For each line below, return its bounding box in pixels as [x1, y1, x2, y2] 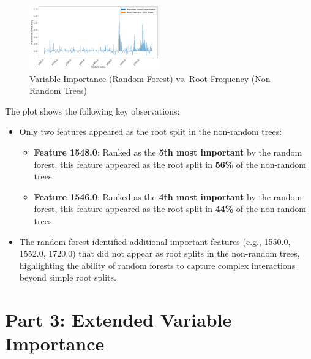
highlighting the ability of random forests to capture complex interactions [19, 259, 296, 271]
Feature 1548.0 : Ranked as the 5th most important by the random [34, 145, 302, 158]
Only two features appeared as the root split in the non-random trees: [19, 125, 282, 138]
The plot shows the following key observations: [5, 104, 180, 117]
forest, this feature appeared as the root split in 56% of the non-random [34, 157, 306, 170]
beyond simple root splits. [19, 271, 116, 284]
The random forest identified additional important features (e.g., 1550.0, [19, 235, 291, 248]
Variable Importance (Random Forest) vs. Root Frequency [29, 72, 249, 85]
